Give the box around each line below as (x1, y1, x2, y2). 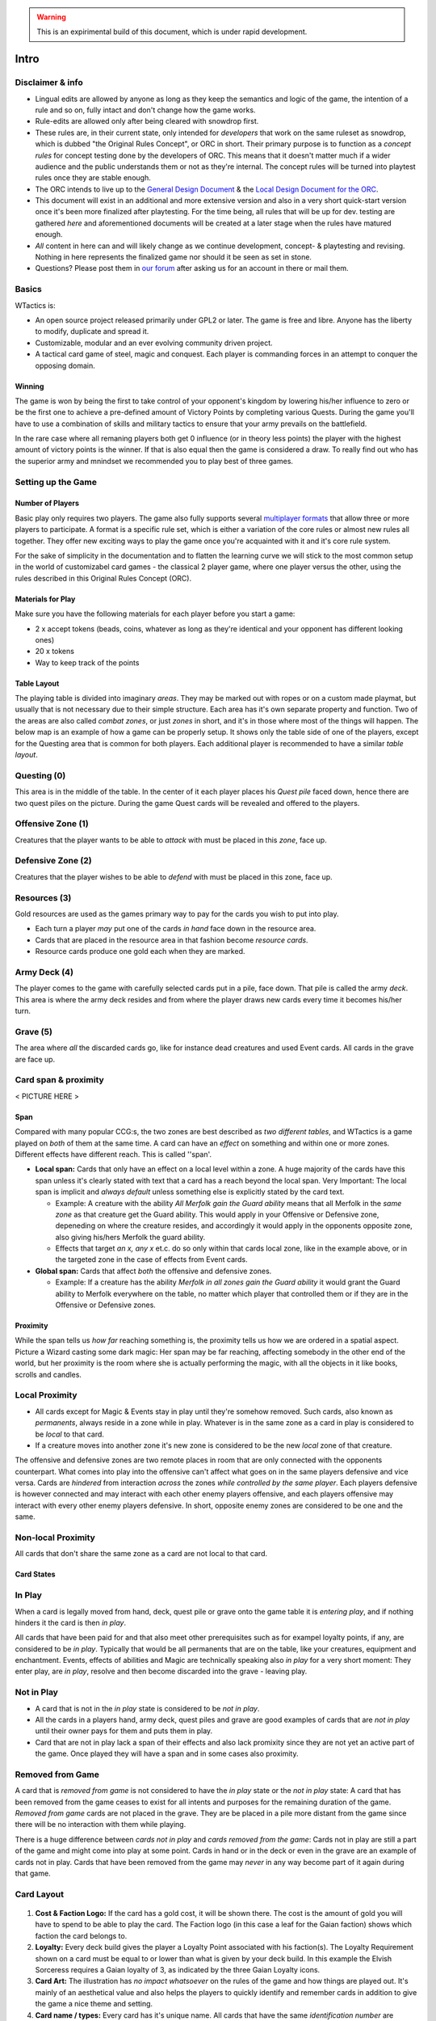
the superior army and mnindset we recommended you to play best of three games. (15, 456, 294, 466)
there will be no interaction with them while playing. (15, 1820, 187, 1829)
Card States (15, 1569, 56, 1580)
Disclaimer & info (15, 77, 84, 88)
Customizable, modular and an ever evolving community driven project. (35, 338, 274, 348)
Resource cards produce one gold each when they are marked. (35, 947, 245, 956)
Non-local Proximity (15, 1532, 96, 1543)
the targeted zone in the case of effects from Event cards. (55, 1255, 248, 1264)
